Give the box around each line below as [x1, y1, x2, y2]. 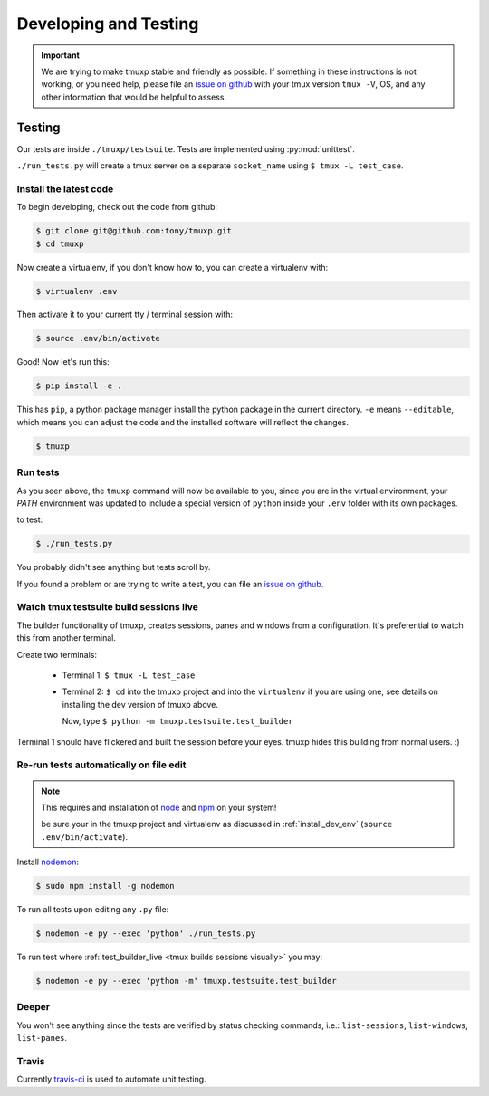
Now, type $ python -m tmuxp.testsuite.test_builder [62, 716, 293, 727]
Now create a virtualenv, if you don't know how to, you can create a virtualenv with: [16, 262, 329, 272]
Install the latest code [16, 182, 114, 195]
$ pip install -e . [35, 381, 122, 391]
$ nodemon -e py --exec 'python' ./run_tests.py [35, 929, 256, 939]
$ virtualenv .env [35, 286, 118, 296]
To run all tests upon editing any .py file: [16, 904, 169, 915]
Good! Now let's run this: [16, 357, 110, 367]
